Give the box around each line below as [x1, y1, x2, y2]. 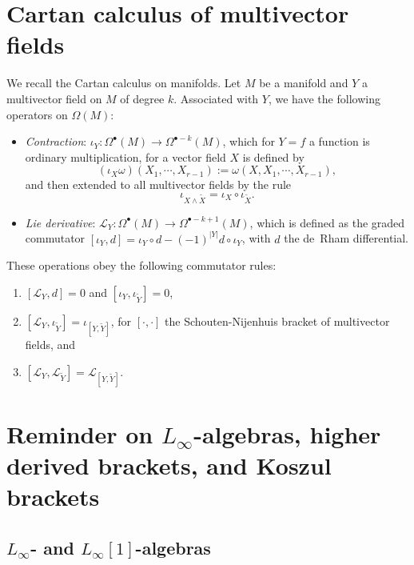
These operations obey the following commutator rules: [6, 257, 277, 274]
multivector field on [6, 90, 102, 106]
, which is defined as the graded [249, 214, 405, 230]
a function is [309, 133, 370, 150]
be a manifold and [259, 74, 348, 91]
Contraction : [25, 133, 87, 150]
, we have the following [268, 90, 380, 106]
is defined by [242, 148, 305, 165]
